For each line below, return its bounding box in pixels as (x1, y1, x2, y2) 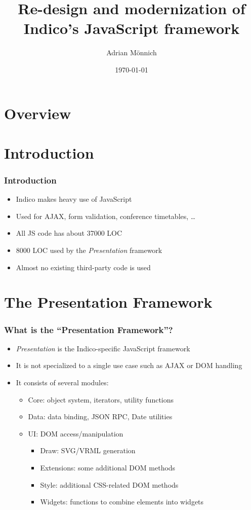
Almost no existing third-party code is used (16, 262, 151, 272)
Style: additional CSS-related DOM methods (40, 479, 179, 490)
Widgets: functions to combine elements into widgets (40, 496, 204, 507)
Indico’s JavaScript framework (23, 18, 240, 39)
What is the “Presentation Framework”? (4, 323, 173, 336)
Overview (4, 102, 71, 123)
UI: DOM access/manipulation (28, 428, 123, 439)
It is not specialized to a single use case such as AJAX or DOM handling (16, 360, 242, 371)
